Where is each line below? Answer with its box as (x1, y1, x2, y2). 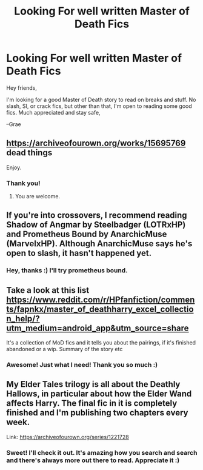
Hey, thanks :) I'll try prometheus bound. (6, 266, 128, 275)
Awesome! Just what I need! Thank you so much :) (6, 361, 158, 369)
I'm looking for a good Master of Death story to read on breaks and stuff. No (6, 96, 196, 103)
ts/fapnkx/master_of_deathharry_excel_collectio (6, 304, 194, 314)
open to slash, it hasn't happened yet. (6, 248, 152, 258)
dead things (6, 147, 53, 158)
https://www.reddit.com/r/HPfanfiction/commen (6, 294, 195, 304)
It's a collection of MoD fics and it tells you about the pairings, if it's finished (6, 339, 196, 346)
